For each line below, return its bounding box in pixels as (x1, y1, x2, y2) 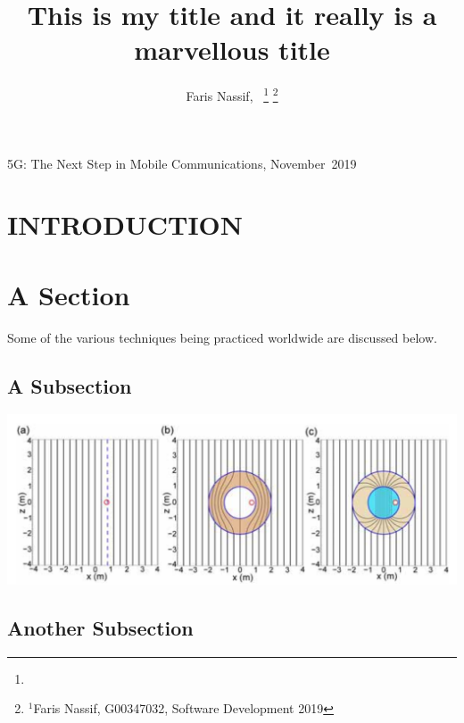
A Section (7, 276, 130, 312)
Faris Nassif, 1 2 (186, 84, 278, 104)
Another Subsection (7, 613, 194, 641)
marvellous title (134, 31, 330, 68)
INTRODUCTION (7, 206, 244, 243)
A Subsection (7, 371, 132, 399)
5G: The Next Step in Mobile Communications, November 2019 (7, 154, 357, 172)
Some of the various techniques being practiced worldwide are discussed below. (7, 328, 437, 346)
